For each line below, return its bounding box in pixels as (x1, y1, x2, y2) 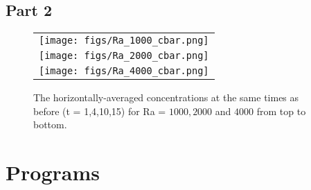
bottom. (33, 117, 67, 132)
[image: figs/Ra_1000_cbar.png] (39, 35, 209, 46)
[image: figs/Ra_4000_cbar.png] (39, 65, 209, 77)
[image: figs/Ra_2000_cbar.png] (39, 50, 209, 62)
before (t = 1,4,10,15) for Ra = (33, 103, 166, 118)
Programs (6, 158, 100, 187)
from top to (256, 103, 306, 118)
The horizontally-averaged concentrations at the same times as (33, 90, 299, 105)
